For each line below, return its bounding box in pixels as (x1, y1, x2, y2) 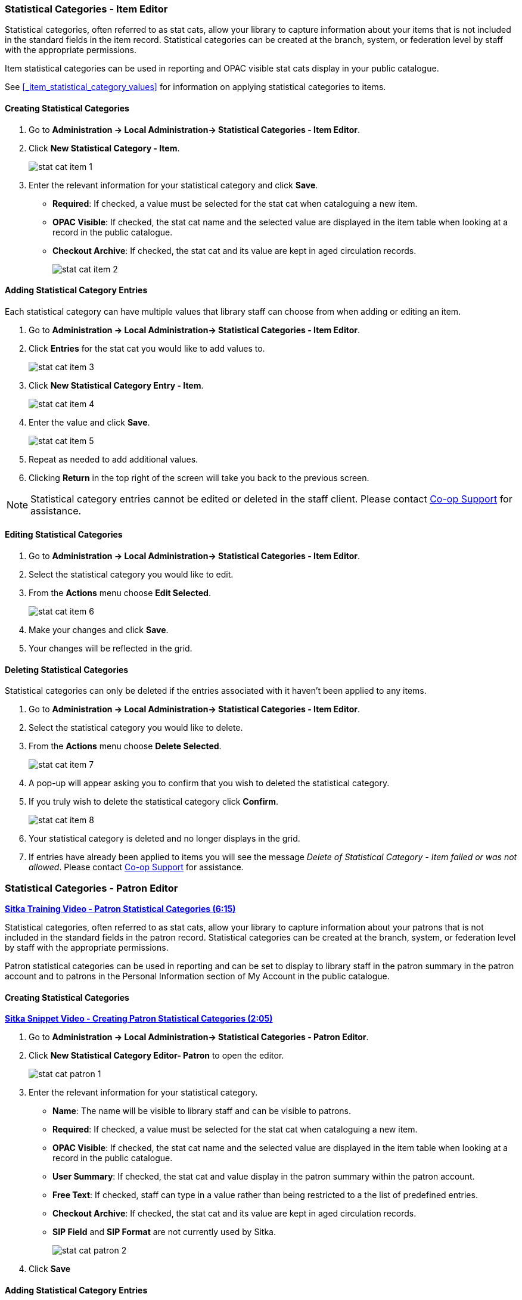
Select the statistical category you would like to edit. (29, 569, 234, 580)
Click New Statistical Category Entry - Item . (29, 380, 204, 390)
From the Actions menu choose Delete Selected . (29, 741, 222, 752)
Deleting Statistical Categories (5, 664, 129, 675)
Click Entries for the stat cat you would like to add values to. (29, 343, 265, 353)
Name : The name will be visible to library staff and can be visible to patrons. (52, 1106, 352, 1116)
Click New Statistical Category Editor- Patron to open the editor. (29, 1050, 284, 1061)
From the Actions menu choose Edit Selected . (29, 588, 211, 598)
